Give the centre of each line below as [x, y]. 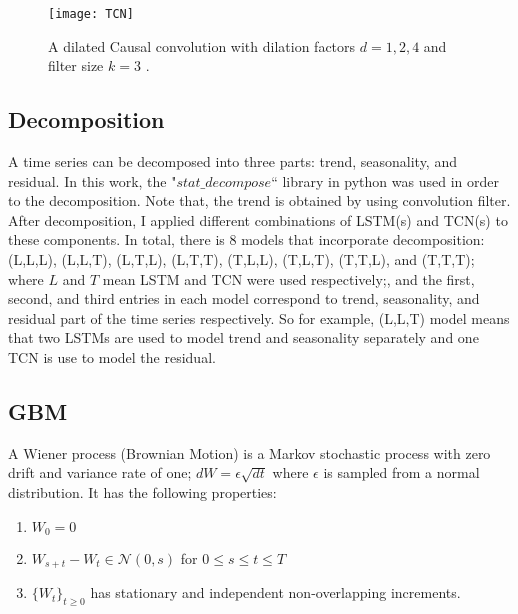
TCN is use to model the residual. [112, 356]
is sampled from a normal [401, 472]
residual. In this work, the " [92, 180]
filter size [76, 65]
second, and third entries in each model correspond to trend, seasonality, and [244, 298]
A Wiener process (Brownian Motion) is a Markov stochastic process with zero [249, 452]
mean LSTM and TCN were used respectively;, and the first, [288, 278]
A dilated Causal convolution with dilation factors [202, 45]
